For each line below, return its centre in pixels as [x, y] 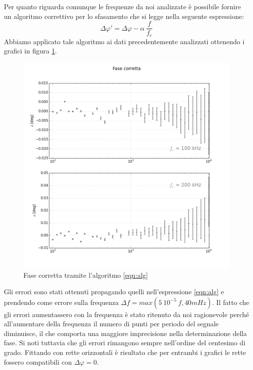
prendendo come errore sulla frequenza [61, 302]
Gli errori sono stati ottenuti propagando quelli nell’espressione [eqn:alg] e [114, 292]
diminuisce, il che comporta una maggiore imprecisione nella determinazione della [126, 333]
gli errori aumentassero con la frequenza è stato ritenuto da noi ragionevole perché [126, 314]
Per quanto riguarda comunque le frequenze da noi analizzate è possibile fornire [123, 6]
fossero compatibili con [38, 362]
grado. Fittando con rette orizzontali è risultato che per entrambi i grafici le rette [125, 352]
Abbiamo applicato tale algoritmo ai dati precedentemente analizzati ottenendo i [124, 41]
